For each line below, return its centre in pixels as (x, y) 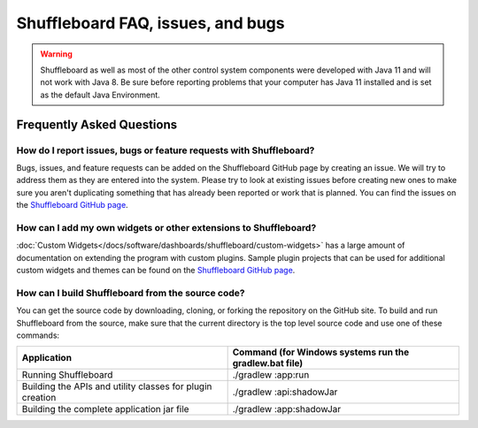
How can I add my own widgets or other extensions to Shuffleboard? (166, 227)
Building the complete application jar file (105, 409)
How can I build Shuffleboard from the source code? (131, 293)
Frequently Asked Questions (97, 124)
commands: (38, 335)
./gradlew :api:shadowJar (285, 392)
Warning (56, 54)
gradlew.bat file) (268, 363)
